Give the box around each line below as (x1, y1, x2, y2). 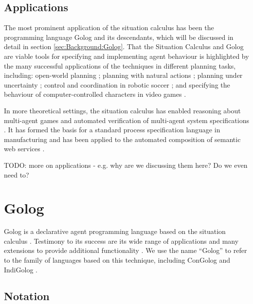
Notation (4, 288, 50, 303)
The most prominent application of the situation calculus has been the (4, 22, 214, 33)
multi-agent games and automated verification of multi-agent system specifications (4, 115, 249, 125)
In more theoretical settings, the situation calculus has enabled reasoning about (4, 105, 241, 115)
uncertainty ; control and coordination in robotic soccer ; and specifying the (4, 79, 230, 89)
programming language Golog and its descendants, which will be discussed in (4, 32, 234, 42)
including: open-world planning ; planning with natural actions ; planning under (4, 70, 243, 80)
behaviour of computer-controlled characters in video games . (4, 89, 186, 99)
